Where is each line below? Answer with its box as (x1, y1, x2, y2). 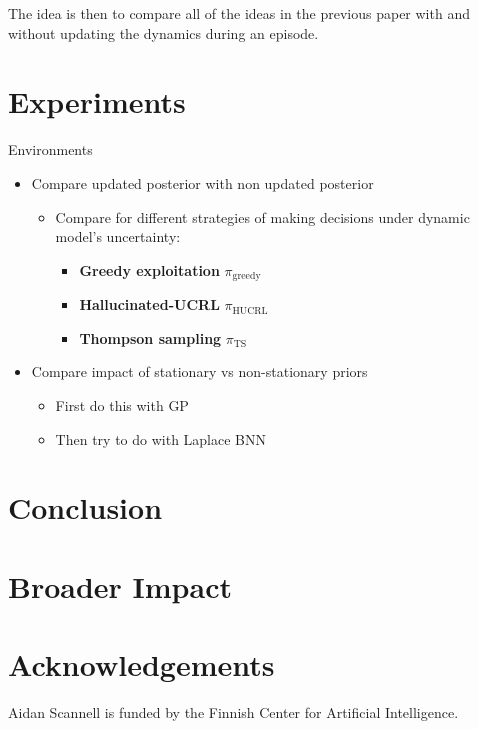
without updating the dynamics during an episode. (8, 22, 319, 43)
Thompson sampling (79, 327, 222, 348)
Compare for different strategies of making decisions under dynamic (55, 206, 470, 227)
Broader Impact (8, 565, 232, 606)
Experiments (8, 81, 186, 122)
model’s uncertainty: (55, 226, 181, 247)
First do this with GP (55, 394, 189, 415)
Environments (8, 139, 93, 160)
